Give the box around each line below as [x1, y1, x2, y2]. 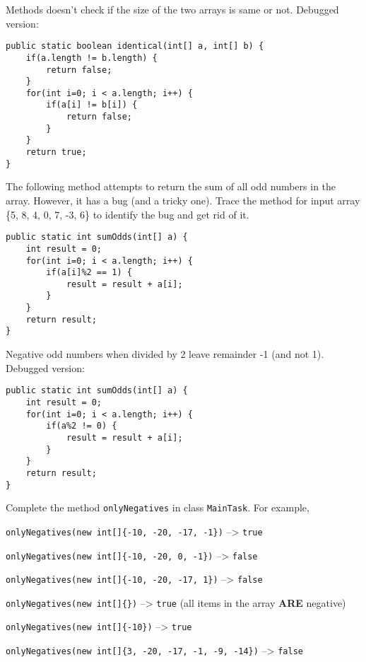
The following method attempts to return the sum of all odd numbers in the [6, 179, 336, 194]
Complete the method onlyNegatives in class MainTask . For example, [6, 500, 309, 515]
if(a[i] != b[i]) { [46, 100, 138, 110]
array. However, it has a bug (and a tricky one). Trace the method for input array [6, 193, 360, 207]
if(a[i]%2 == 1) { [46, 267, 132, 278]
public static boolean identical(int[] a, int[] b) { [6, 41, 264, 52]
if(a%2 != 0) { [46, 421, 117, 431]
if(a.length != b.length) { [25, 52, 158, 63]
